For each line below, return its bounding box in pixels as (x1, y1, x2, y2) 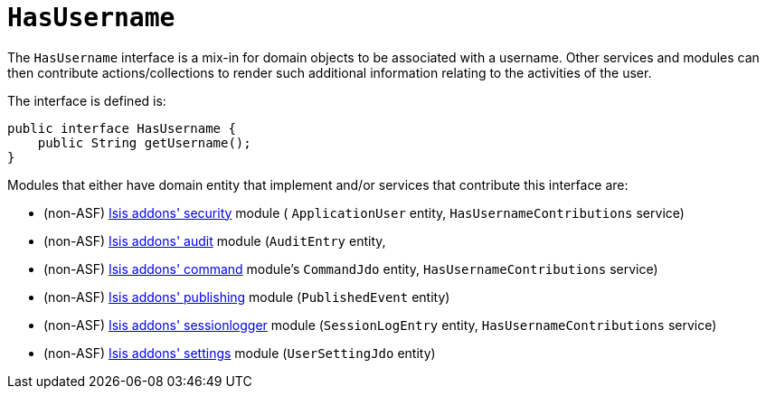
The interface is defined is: (7, 92, 166, 108)
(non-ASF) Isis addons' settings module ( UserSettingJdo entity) (43, 344, 436, 361)
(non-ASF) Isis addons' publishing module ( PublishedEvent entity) (43, 288, 450, 305)
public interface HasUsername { (7, 120, 236, 136)
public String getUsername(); (37, 135, 251, 150)
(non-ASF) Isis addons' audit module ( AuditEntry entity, (43, 232, 386, 249)
